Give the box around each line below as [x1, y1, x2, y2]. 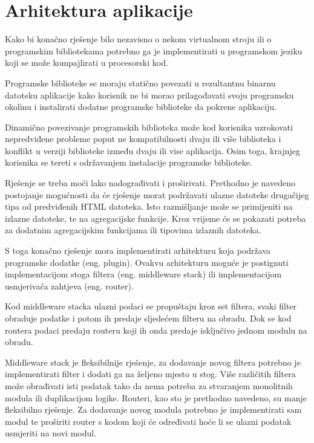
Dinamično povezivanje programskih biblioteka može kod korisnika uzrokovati [5, 120, 293, 133]
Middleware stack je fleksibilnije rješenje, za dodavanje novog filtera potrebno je [5, 355, 301, 368]
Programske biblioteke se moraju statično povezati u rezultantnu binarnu [5, 76, 276, 89]
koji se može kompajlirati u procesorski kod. [5, 56, 168, 69]
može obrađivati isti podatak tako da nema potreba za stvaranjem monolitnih [5, 379, 293, 392]
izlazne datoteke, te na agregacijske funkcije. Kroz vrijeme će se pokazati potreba [5, 212, 306, 224]
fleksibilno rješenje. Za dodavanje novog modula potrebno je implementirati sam [5, 403, 302, 416]
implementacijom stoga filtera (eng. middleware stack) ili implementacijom [5, 268, 282, 280]
